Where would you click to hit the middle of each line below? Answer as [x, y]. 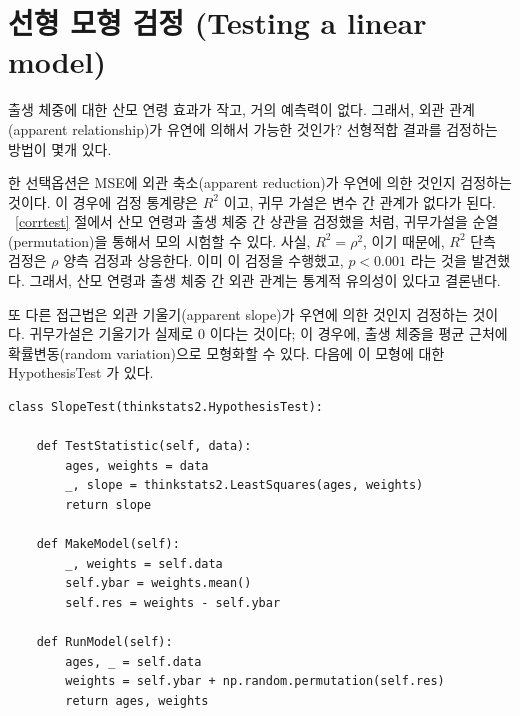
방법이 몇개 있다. [60, 148]
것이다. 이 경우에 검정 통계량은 [103, 201]
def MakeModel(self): [108, 544]
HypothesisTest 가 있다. [81, 372]
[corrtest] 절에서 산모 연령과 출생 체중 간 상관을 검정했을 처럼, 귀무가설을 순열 [257, 221]
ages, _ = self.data [133, 661]
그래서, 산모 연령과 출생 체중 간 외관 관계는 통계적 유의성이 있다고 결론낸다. [265, 280]
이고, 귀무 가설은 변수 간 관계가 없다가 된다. [359, 201]
